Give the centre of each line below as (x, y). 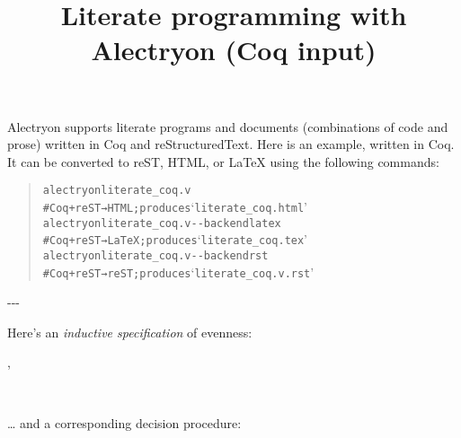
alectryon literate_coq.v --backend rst (155, 255)
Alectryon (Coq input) (234, 50)
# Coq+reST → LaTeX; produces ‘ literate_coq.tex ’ (175, 239)
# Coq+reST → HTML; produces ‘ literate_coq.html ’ (175, 206)
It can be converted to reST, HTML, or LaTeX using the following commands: (223, 161)
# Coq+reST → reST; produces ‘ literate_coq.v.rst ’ (178, 272)
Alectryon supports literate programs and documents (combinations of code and (228, 126)
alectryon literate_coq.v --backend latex (162, 223)
